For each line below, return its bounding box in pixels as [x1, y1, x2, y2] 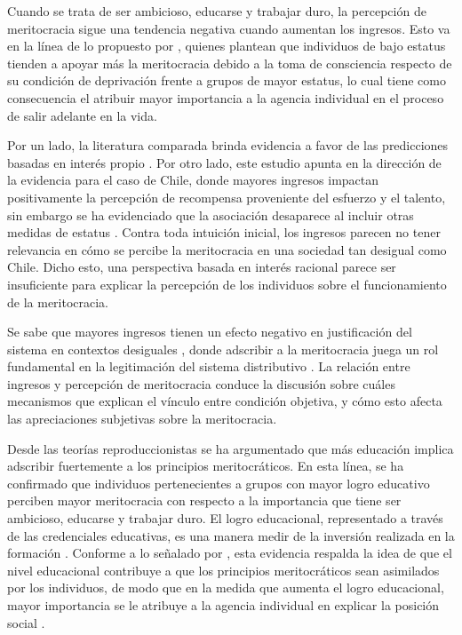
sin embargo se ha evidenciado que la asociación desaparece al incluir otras [7, 205, 414, 224]
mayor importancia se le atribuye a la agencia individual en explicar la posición [7, 596, 440, 614]
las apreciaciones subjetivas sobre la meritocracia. [7, 409, 277, 428]
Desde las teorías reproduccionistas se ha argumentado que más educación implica [7, 439, 454, 457]
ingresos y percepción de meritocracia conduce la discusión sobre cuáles [7, 374, 395, 393]
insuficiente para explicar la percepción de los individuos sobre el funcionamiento [7, 274, 447, 293]
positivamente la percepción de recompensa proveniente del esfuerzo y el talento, [7, 187, 446, 206]
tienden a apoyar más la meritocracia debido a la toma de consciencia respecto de [7, 53, 452, 72]
